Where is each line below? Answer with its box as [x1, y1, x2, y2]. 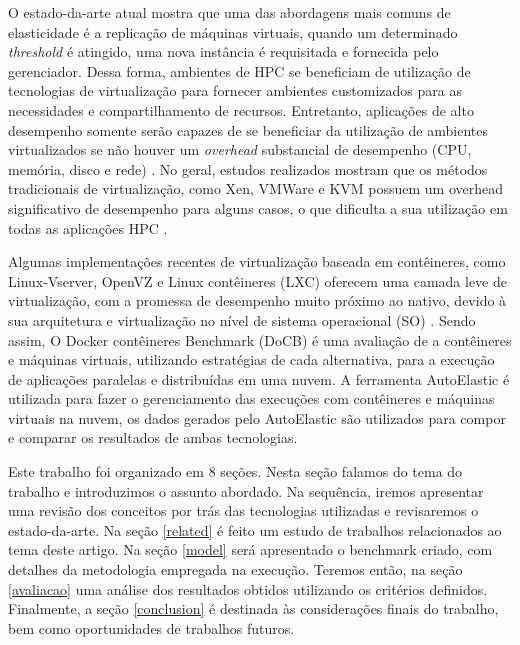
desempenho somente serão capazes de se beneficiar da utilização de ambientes [8, 119, 488, 140]
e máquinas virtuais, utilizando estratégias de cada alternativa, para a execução [8, 349, 495, 370]
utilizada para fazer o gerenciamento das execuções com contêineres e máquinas [8, 388, 495, 409]
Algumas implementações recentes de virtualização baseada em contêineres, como [8, 251, 506, 272]
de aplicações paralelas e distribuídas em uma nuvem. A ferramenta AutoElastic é [8, 368, 510, 389]
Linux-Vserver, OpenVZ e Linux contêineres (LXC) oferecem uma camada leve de [8, 270, 507, 291]
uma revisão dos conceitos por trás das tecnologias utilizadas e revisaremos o [8, 500, 479, 521]
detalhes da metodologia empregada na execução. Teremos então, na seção [8, 559, 463, 580]
